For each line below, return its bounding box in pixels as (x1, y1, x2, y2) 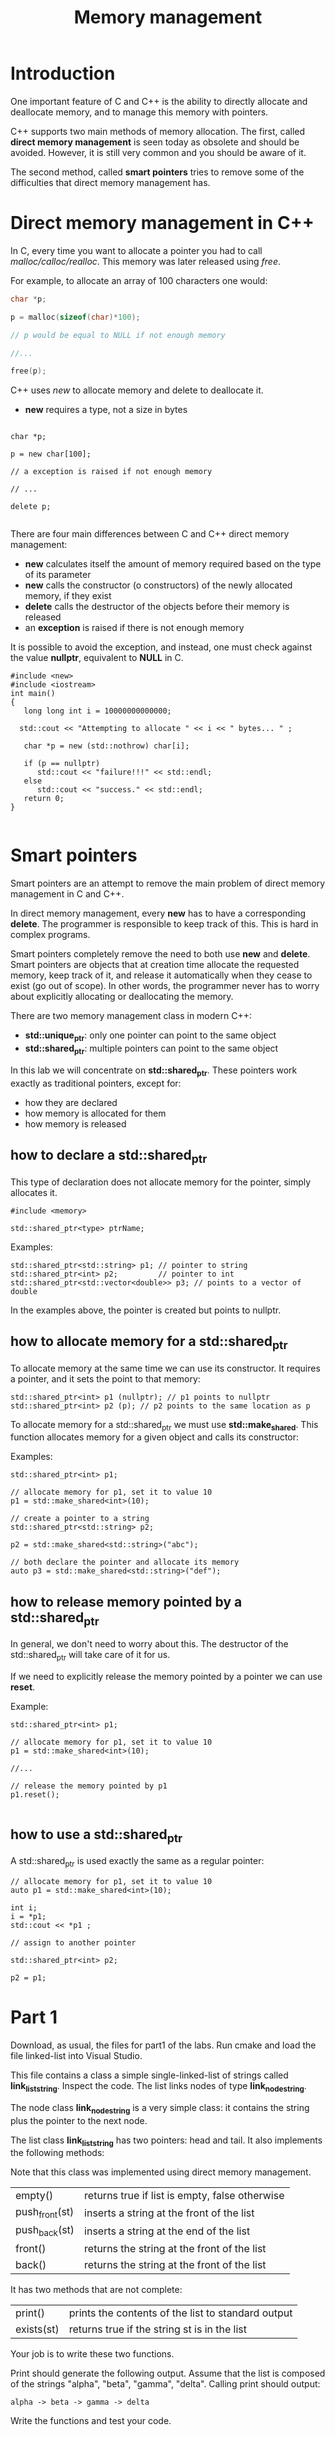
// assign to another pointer (10, 1937, 137, 1948)
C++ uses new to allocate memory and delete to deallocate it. (10, 384, 264, 396)
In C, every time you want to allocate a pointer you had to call (10, 244, 263, 256)
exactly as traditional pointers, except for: (10, 1077, 182, 1089)
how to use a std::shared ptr (10, 1826, 183, 1845)
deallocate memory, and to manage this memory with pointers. (10, 106, 269, 118)
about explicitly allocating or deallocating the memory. (10, 991, 234, 1003)
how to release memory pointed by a (10, 1593, 243, 1610)
